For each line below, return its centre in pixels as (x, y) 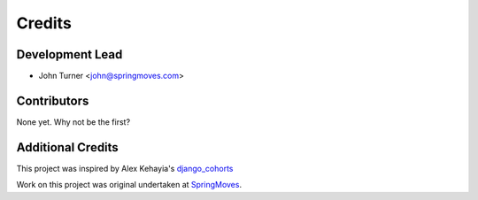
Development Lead (69, 54)
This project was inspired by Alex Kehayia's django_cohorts (125, 168)
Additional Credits (67, 147)
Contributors (53, 100)
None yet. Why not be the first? (73, 122)
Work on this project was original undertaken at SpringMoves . (129, 185)
